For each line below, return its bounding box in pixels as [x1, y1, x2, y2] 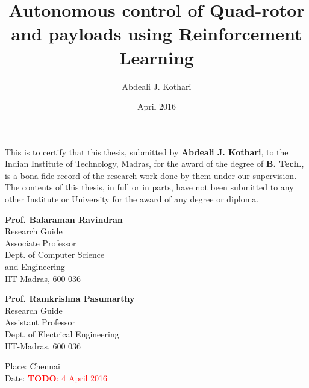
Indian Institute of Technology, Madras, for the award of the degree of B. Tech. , [5, 157, 304, 170]
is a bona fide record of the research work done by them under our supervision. [5, 169, 297, 181]
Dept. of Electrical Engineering [5, 328, 119, 340]
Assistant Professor [5, 316, 75, 328]
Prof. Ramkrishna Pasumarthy [5, 292, 135, 305]
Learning [119, 45, 194, 69]
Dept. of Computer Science [5, 248, 105, 261]
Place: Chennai [5, 360, 60, 372]
